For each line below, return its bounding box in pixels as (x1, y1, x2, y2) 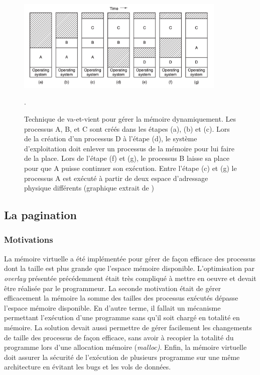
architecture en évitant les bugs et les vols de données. (4, 361, 171, 372)
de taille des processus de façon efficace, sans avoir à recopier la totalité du (4, 332, 234, 342)
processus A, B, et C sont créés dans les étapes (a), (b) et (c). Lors (24, 123, 230, 134)
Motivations (4, 233, 53, 246)
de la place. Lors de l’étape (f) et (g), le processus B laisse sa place (24, 153, 229, 163)
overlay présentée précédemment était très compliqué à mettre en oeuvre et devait (4, 272, 256, 283)
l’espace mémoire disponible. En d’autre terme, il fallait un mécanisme (4, 302, 221, 313)
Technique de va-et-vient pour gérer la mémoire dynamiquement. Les (24, 114, 236, 124)
